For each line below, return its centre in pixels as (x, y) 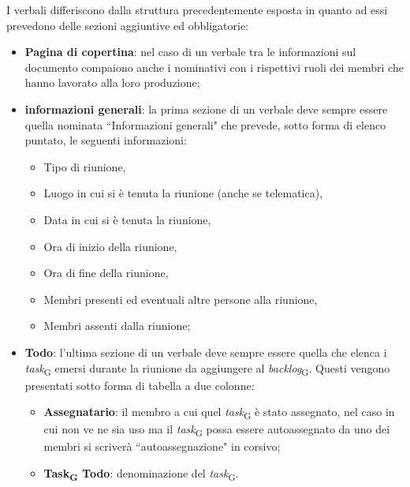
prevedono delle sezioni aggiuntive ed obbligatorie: (128, 25)
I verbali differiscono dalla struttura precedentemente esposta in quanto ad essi (197, 9)
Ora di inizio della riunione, (110, 246)
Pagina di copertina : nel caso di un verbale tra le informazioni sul (190, 52)
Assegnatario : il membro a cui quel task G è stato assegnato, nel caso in (219, 413)
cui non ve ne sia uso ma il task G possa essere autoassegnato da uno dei (217, 430)
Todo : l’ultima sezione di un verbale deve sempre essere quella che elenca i (206, 352)
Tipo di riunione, (85, 166)
